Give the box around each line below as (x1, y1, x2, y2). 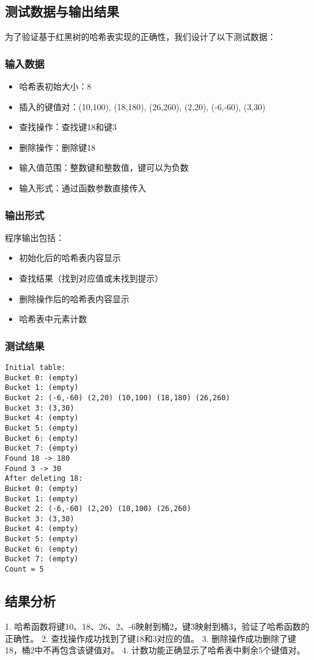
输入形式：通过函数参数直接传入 (19, 181, 146, 194)
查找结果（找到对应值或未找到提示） (19, 271, 163, 284)
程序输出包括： (5, 231, 64, 243)
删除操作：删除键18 (19, 140, 96, 153)
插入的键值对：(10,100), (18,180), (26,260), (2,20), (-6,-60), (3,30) (19, 100, 266, 113)
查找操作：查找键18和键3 (19, 120, 117, 133)
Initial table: (5, 363, 66, 372)
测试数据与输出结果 (5, 2, 119, 21)
